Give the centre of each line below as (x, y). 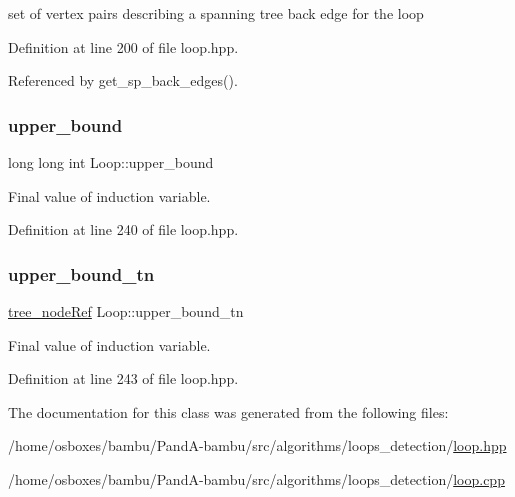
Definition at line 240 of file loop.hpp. (123, 229)
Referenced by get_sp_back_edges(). (123, 80)
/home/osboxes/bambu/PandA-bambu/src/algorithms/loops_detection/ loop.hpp (257, 445)
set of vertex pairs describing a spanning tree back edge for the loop (216, 13)
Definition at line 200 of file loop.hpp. (123, 46)
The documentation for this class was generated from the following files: (228, 411)
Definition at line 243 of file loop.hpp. (123, 378)
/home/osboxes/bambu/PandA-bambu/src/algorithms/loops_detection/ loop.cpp (256, 478)
